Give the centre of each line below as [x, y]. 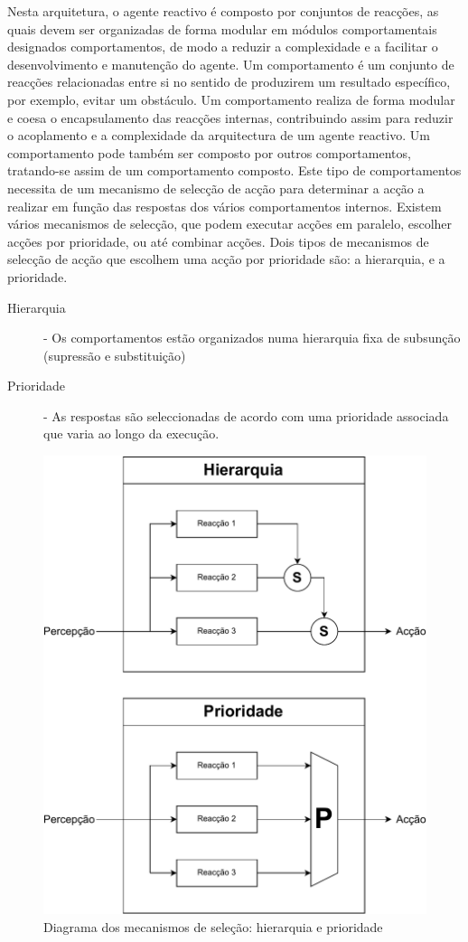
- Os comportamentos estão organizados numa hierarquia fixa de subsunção [252, 338]
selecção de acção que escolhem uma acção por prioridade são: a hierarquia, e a [226, 259]
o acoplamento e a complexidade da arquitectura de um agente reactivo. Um [219, 135]
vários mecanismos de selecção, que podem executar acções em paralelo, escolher [230, 224]
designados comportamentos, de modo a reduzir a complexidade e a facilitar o [223, 47]
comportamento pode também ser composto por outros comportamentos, [209, 152]
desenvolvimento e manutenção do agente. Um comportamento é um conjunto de [231, 64]
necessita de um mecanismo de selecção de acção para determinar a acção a [216, 188]
